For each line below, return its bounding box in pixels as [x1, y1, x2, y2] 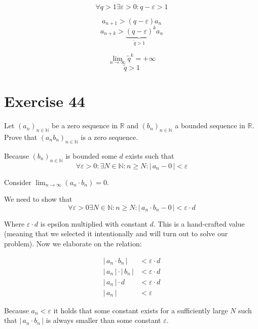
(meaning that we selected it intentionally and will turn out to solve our [4, 228, 228, 239]
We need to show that [4, 194, 72, 204]
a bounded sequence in [175, 120, 245, 131]
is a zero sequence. [81, 132, 138, 142]
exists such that [125, 150, 174, 161]
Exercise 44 [4, 91, 85, 112]
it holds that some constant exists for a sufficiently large [53, 305, 228, 315]
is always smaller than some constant [46, 315, 161, 325]
